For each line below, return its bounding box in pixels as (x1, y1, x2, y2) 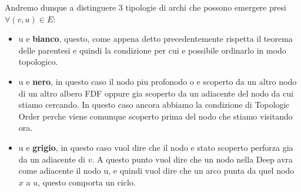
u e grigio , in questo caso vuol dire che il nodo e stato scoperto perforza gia (18, 141, 293, 153)
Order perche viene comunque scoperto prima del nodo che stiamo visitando (18, 110, 293, 122)
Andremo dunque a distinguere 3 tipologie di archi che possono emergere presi (5, 1, 286, 13)
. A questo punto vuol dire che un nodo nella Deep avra (92, 153, 293, 165)
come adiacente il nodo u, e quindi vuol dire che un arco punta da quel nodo (18, 164, 295, 177)
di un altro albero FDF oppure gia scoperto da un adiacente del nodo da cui (18, 87, 293, 99)
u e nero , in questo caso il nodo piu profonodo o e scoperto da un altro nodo (18, 75, 297, 87)
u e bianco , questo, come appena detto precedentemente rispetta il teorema (18, 32, 293, 45)
